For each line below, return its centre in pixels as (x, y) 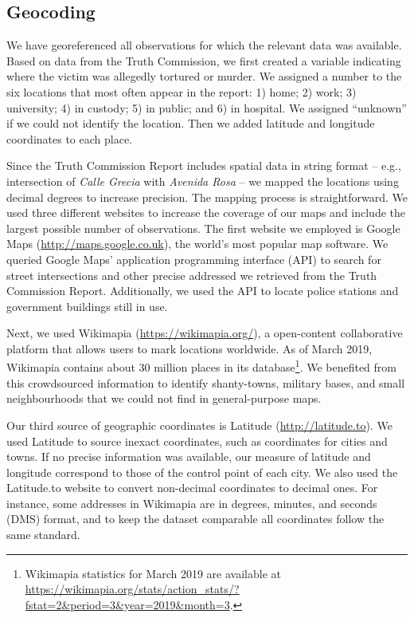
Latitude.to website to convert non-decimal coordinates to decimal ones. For (192, 488)
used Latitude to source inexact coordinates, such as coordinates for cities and (197, 441)
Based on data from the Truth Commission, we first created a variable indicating (204, 60)
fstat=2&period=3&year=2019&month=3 (127, 604)
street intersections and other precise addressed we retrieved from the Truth (192, 275)
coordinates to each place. (69, 138)
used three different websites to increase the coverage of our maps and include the (206, 213)
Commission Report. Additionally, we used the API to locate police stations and (203, 291)
